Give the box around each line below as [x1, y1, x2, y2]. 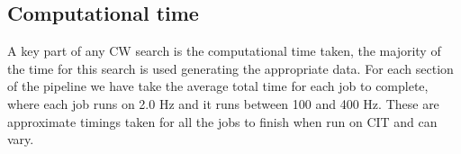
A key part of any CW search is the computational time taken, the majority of [7, 41, 441, 60]
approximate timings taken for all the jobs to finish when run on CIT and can [7, 112, 438, 131]
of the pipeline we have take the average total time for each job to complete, [7, 77, 429, 95]
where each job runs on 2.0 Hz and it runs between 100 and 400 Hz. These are [7, 94, 439, 113]
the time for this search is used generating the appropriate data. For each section [7, 59, 454, 77]
